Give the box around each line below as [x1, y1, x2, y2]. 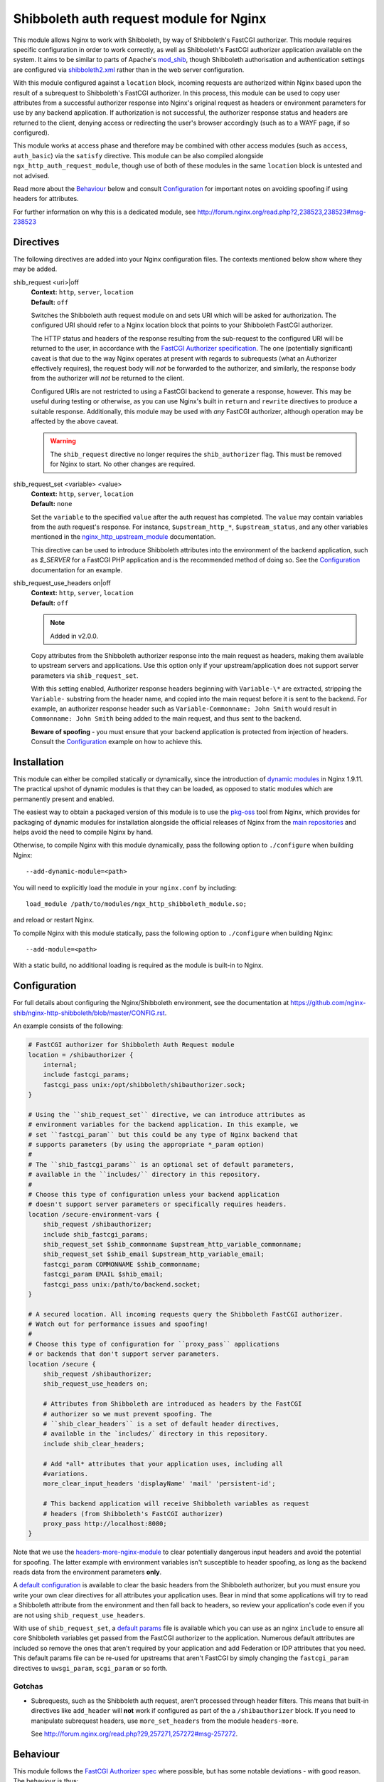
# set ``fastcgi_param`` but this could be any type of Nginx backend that [28, 1131, 299, 1138]
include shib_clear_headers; [43, 1440, 145, 1448]
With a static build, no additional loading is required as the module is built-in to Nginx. [13, 961, 264, 969]
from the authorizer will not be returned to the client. [31, 374, 185, 383]
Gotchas [13, 1681, 43, 1691]
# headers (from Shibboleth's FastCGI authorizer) [43, 1510, 223, 1518]
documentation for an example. [31, 565, 123, 574]
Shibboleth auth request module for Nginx [13, 11, 267, 26]
